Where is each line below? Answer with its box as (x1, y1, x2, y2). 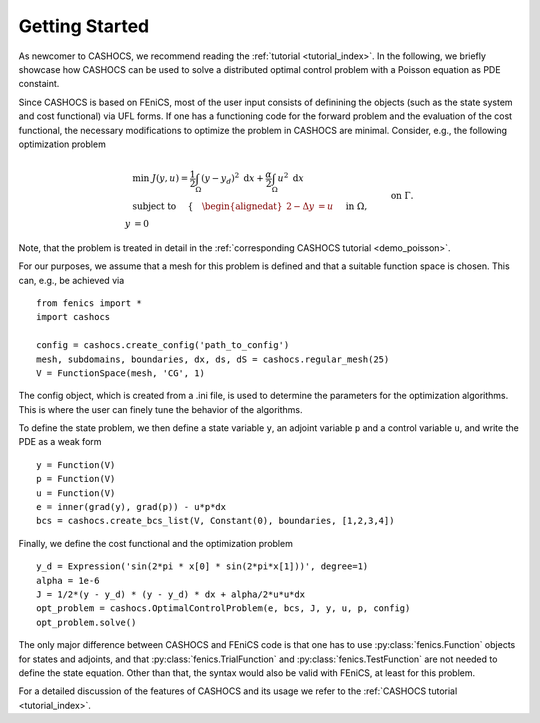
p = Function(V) (36, 473, 116, 485)
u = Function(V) (36, 487, 116, 499)
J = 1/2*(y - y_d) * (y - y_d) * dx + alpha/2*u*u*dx (36, 589, 305, 600)
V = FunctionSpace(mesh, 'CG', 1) (36, 367, 205, 379)
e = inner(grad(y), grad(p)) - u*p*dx (36, 501, 227, 513)
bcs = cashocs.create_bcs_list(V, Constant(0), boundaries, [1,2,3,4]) (36, 515, 395, 527)
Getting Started (18, 15, 150, 37)
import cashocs (36, 311, 111, 323)
